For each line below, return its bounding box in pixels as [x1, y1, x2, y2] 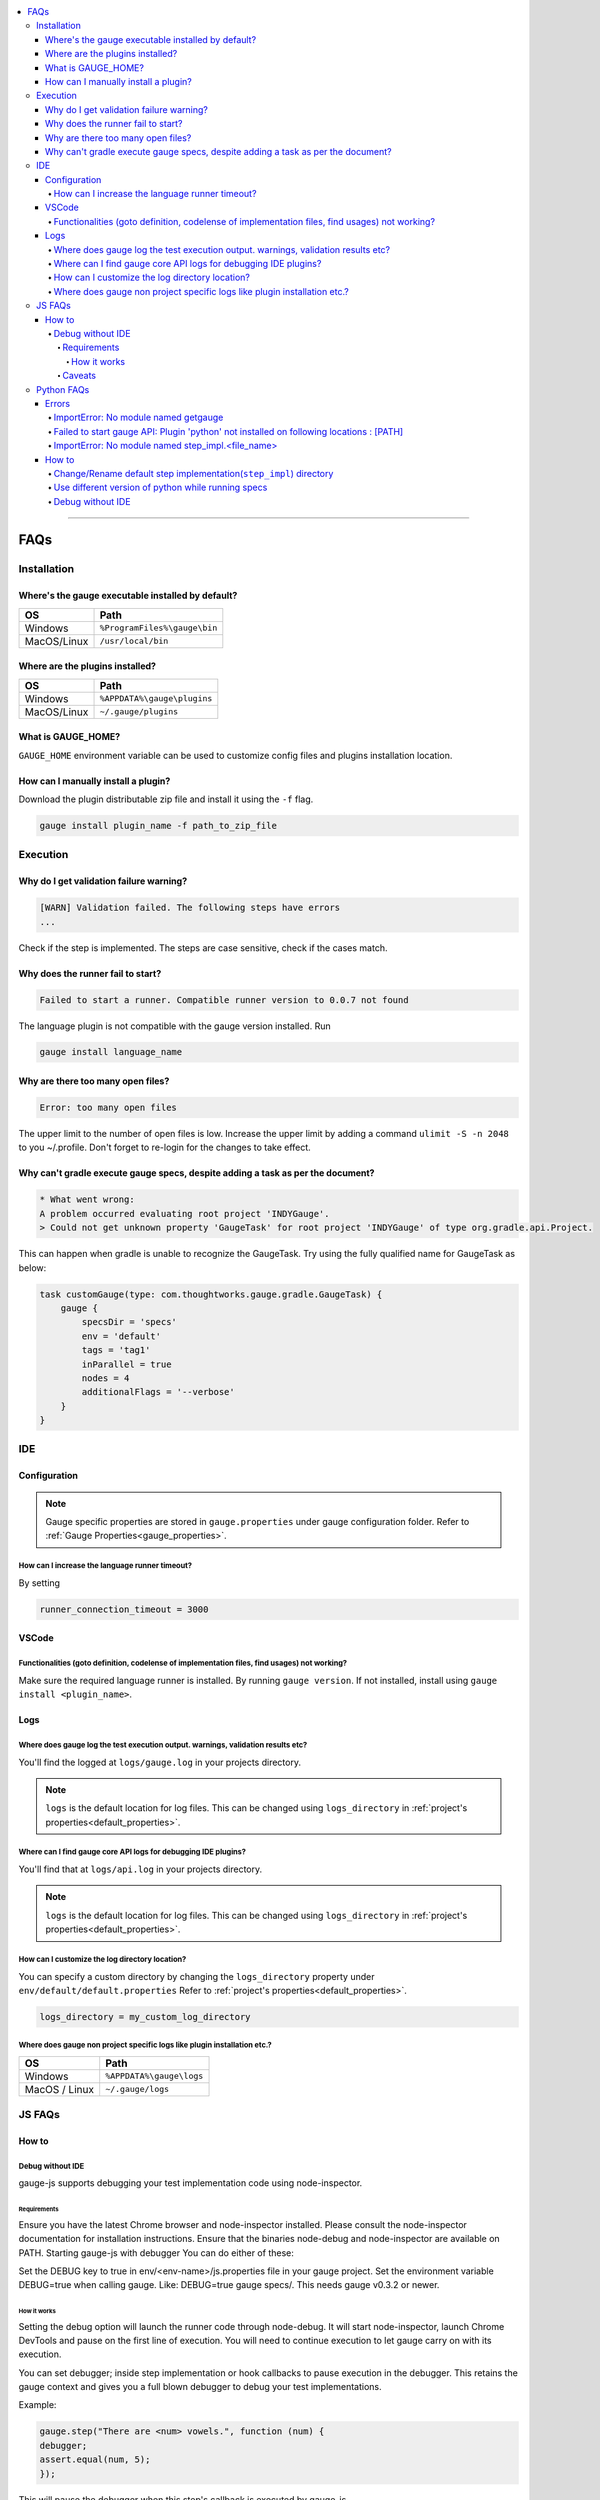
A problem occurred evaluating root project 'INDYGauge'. [39, 1208, 330, 1219]
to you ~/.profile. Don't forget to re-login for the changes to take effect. [18, 1141, 312, 1154]
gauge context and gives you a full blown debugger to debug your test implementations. [18, 2381, 382, 2393]
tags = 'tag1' [81, 1345, 151, 1356]
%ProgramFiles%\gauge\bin [99, 623, 218, 634]
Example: [18, 2399, 57, 2411]
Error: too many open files [39, 1102, 177, 1114]
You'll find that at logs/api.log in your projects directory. [18, 1863, 263, 1875]
